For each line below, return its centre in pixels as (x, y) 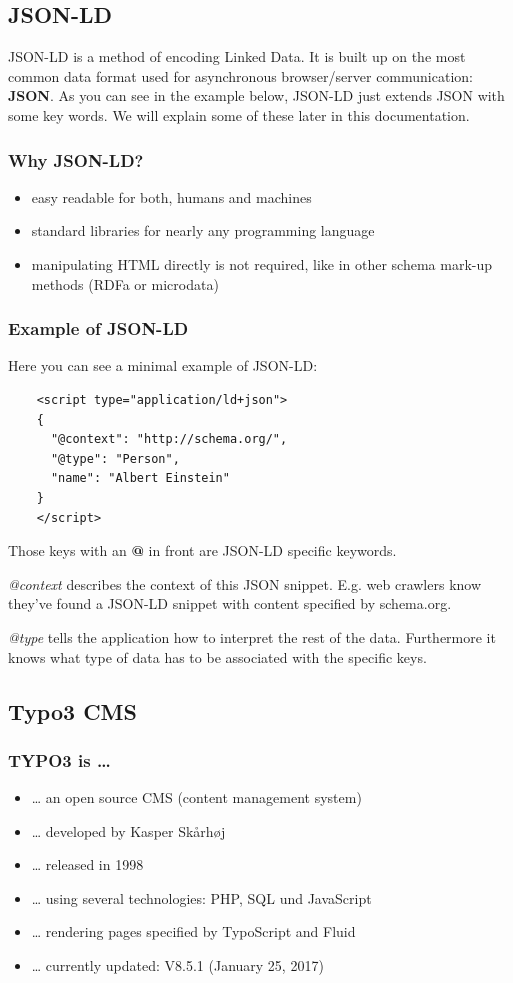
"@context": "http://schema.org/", (169, 439)
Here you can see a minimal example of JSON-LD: (163, 365)
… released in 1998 (87, 864)
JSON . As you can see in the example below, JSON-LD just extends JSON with (256, 95)
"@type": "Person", (115, 458)
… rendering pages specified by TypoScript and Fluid (193, 931)
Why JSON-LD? (76, 159)
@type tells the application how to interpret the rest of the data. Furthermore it (252, 636)
